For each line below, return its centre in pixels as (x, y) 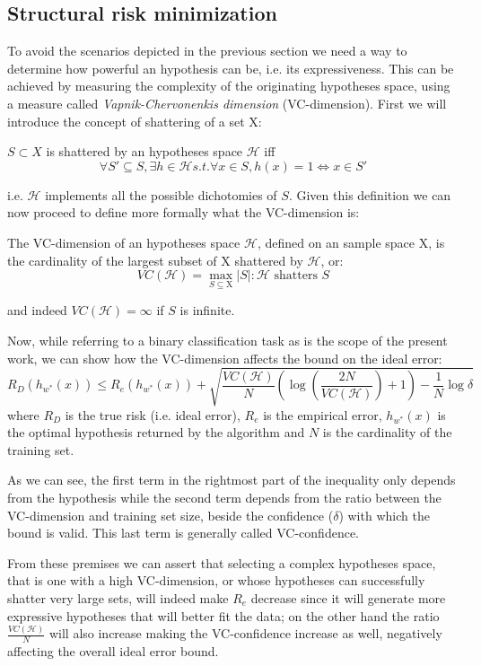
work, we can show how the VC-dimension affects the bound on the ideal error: (225, 358)
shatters (296, 276)
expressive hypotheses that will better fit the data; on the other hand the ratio (223, 615)
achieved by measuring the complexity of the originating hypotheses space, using (229, 86)
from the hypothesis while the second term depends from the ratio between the (224, 498)
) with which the (384, 515)
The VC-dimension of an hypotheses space (124, 242)
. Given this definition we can (370, 194)
